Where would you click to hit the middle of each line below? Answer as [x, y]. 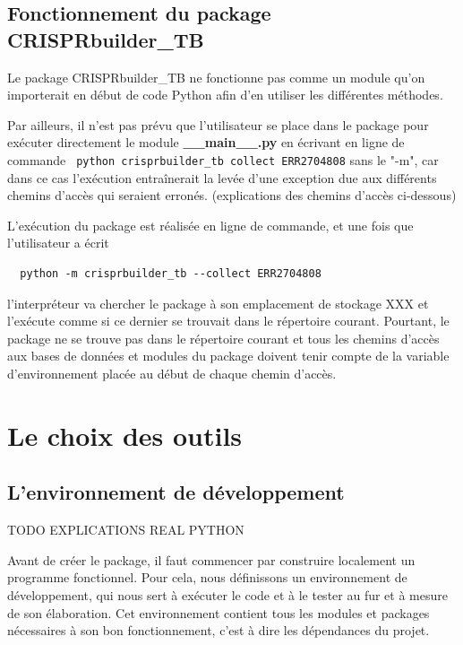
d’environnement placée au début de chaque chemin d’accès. [172, 373]
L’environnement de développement [176, 492]
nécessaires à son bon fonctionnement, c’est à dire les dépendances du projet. [219, 630]
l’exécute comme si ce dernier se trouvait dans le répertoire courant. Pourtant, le [228, 321]
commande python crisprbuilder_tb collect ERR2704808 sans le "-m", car [223, 159]
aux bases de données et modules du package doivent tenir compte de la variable [228, 356]
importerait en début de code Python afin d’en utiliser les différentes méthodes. [225, 95]
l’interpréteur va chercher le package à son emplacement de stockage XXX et [218, 303]
